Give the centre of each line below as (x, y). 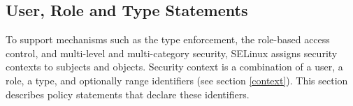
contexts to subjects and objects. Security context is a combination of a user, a (174, 67)
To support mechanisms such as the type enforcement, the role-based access (168, 39)
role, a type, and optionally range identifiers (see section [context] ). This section (177, 80)
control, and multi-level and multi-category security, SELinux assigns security (172, 53)
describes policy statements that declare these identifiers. (128, 94)
